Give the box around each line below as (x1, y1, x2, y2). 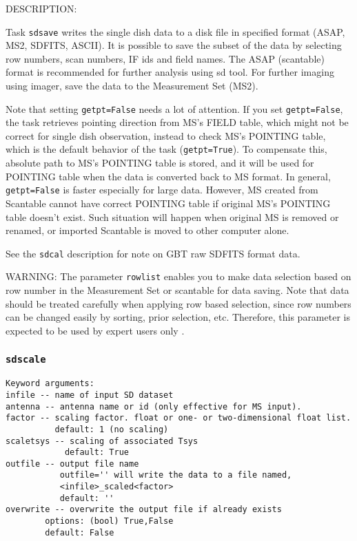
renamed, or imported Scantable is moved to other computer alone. (6, 223, 289, 237)
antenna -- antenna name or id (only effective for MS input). (6, 401, 302, 412)
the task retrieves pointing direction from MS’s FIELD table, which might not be (6, 115, 349, 129)
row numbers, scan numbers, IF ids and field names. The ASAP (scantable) (6, 51, 325, 65)
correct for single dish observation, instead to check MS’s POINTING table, (6, 128, 326, 142)
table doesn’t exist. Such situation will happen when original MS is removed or (6, 209, 339, 224)
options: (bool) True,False (45, 516, 174, 527)
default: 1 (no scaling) (54, 424, 169, 434)
